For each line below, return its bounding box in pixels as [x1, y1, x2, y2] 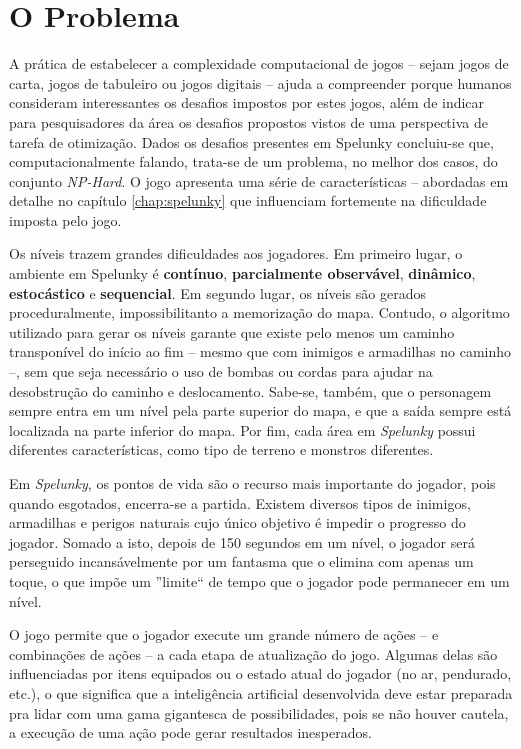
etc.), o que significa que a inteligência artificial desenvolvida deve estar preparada [9, 682, 513, 703]
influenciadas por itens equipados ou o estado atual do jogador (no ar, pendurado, [9, 663, 512, 684]
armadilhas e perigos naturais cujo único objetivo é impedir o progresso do [9, 512, 466, 533]
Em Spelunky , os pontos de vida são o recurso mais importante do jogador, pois [9, 473, 496, 493]
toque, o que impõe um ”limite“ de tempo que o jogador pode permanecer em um [9, 570, 510, 591]
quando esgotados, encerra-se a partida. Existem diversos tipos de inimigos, [9, 492, 471, 513]
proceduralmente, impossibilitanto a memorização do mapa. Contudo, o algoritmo [9, 302, 510, 323]
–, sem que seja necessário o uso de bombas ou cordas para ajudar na [9, 361, 433, 382]
